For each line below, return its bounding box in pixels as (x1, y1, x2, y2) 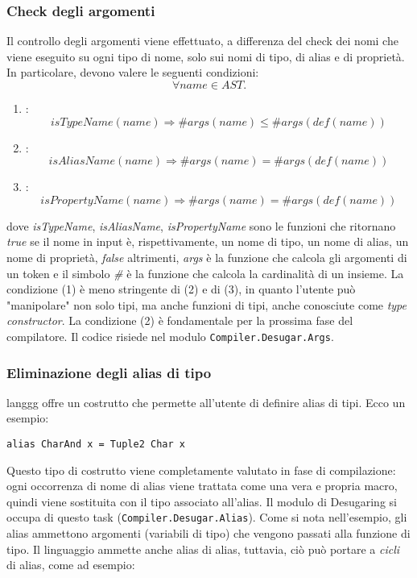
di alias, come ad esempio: (6, 556, 135, 573)
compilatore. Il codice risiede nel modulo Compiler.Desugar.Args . (6, 327, 334, 344)
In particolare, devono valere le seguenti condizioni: (6, 64, 259, 81)
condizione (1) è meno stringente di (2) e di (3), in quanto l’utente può (6, 281, 356, 297)
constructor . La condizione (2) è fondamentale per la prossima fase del (6, 312, 353, 329)
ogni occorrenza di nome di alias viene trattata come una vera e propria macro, (6, 477, 398, 494)
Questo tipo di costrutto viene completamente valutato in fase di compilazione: (6, 461, 396, 478)
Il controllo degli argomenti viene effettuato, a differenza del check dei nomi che (6, 32, 398, 49)
